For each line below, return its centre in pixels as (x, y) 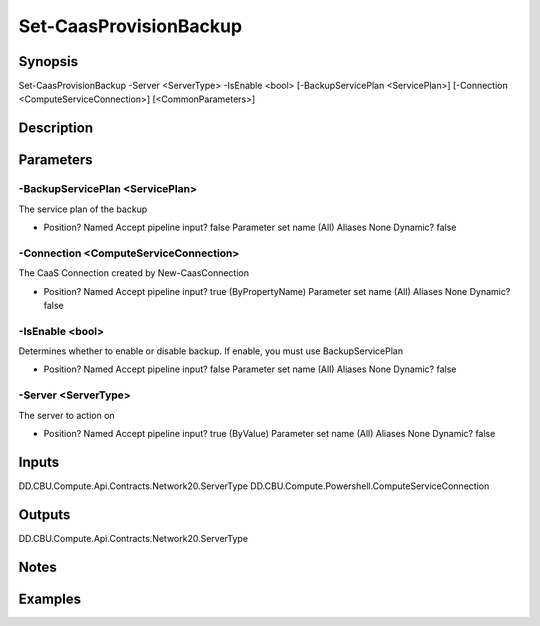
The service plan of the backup (83, 209)
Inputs (39, 461)
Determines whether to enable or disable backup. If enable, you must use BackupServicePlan (211, 351)
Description (56, 128)
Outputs (44, 514)
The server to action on (66, 415)
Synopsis (48, 61)
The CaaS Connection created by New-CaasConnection (134, 273)
